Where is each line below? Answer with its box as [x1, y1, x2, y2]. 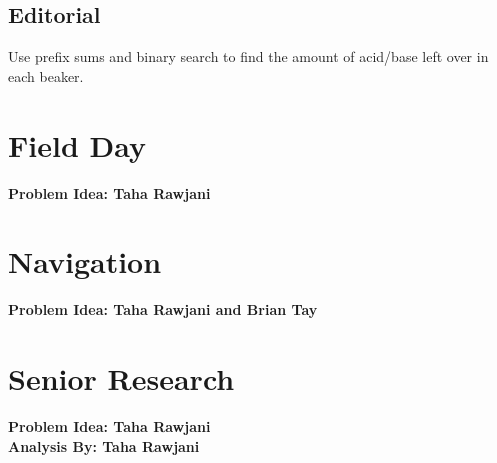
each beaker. [8, 65, 84, 86]
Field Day [8, 124, 146, 165]
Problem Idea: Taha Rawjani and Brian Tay [8, 299, 318, 320]
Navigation [8, 241, 162, 282]
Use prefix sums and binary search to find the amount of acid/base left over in [8, 46, 489, 67]
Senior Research [8, 358, 235, 399]
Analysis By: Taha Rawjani [8, 435, 200, 456]
